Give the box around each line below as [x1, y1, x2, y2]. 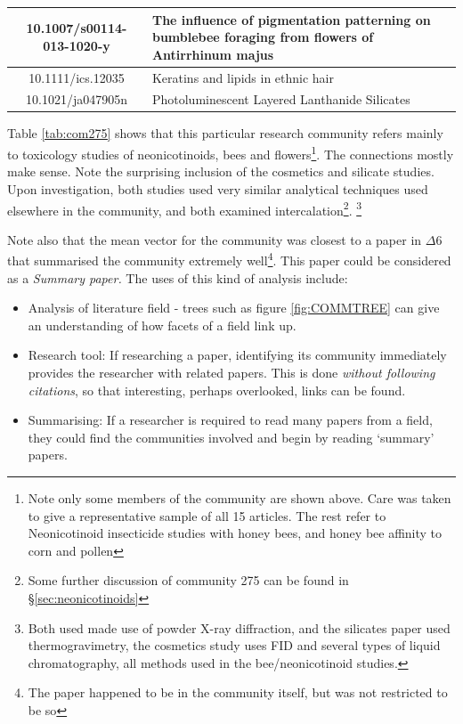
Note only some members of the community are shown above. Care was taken [28, 488, 451, 507]
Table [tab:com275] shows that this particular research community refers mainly [7, 124, 443, 142]
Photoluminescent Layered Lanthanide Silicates [151, 90, 410, 109]
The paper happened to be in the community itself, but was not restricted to [28, 683, 448, 702]
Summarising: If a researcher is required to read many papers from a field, [28, 411, 433, 429]
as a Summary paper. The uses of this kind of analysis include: [7, 268, 348, 287]
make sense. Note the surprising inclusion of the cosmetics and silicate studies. [7, 162, 435, 181]
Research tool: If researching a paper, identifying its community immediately [28, 346, 447, 364]
